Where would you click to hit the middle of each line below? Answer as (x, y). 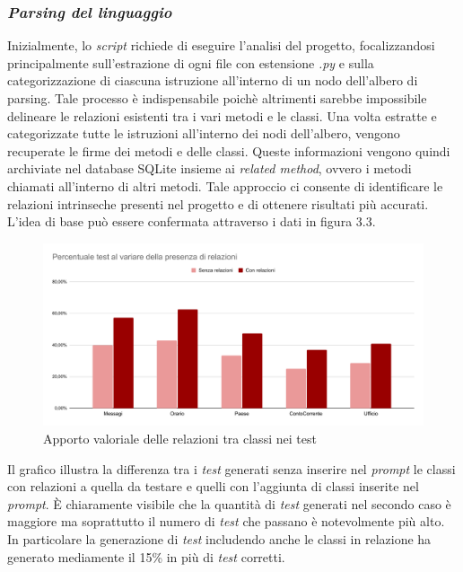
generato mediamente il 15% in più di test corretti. (146, 556)
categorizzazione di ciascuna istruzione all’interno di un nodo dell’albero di (213, 80)
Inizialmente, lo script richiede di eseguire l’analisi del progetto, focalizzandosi (221, 45)
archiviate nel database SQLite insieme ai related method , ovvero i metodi (210, 168)
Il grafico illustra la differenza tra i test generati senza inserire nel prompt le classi (231, 468)
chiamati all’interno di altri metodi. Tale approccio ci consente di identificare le (225, 185)
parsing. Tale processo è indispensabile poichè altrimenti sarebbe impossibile (217, 98)
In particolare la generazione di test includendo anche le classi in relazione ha (219, 539)
